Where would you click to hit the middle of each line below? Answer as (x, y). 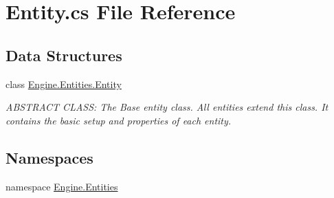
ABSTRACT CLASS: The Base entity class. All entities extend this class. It (167, 107)
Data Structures (64, 55)
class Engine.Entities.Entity (64, 84)
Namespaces (49, 157)
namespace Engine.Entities (62, 186)
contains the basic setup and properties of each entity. (119, 120)
